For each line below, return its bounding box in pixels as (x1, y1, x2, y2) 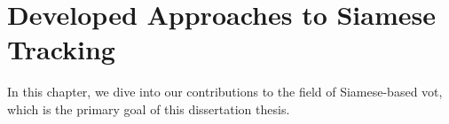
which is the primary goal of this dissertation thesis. (7, 99, 290, 118)
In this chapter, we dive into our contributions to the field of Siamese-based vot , (7, 82, 443, 101)
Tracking (7, 31, 115, 67)
